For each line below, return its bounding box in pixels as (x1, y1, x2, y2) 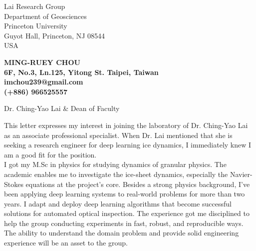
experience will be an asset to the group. (4, 237, 128, 248)
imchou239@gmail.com (4, 76, 83, 87)
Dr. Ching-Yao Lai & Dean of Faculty (4, 103, 120, 113)
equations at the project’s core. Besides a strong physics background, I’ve (25, 178, 250, 189)
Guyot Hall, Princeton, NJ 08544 (4, 30, 105, 40)
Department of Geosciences (4, 10, 87, 21)
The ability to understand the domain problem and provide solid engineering (4, 227, 239, 238)
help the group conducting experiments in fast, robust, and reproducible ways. (4, 217, 244, 228)
